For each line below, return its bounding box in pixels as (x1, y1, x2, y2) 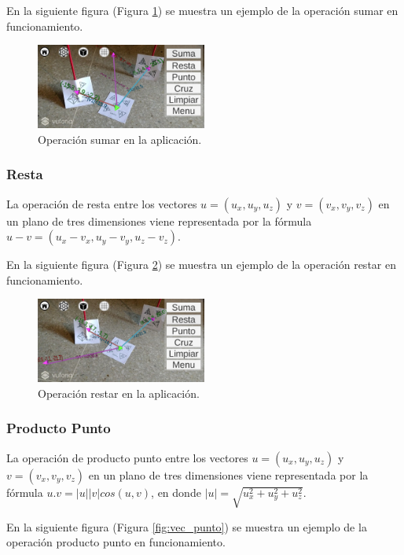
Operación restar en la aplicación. (38, 384, 200, 401)
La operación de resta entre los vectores (6, 195, 197, 211)
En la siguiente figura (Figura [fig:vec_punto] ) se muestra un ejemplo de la (6, 518, 367, 535)
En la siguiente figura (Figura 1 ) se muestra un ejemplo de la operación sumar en (6, 2, 398, 18)
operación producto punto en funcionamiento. (6, 534, 226, 550)
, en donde (151, 483, 201, 500)
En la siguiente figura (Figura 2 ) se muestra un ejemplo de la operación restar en (6, 256, 396, 273)
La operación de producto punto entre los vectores (6, 449, 248, 465)
